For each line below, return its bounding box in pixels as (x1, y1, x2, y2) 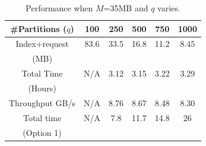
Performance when (26, 2, 93, 14)
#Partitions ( (10, 22, 67, 34)
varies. (157, 2, 180, 14)
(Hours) (28, 81, 56, 94)
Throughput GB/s (9, 96, 76, 109)
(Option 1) (23, 126, 62, 138)
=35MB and (103, 2, 148, 14)
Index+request (15, 37, 69, 50)
